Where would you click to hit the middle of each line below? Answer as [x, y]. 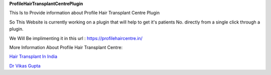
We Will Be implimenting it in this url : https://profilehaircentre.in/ [76, 38]
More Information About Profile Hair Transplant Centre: [66, 47]
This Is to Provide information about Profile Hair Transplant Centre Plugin [85, 13]
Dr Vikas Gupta [25, 65]
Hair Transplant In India [33, 56]
